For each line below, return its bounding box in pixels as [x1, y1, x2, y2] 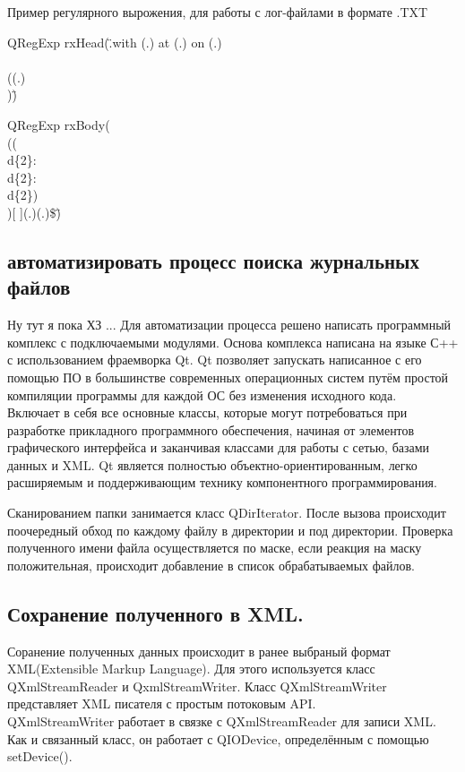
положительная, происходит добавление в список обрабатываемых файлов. [7, 555, 415, 574]
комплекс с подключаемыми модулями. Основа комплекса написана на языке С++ [7, 332, 459, 351]
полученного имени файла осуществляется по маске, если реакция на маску [7, 538, 422, 557]
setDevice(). [7, 747, 73, 766]
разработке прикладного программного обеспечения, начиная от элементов [7, 420, 415, 439]
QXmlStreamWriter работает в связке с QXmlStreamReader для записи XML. [7, 712, 436, 731]
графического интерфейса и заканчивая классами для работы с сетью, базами [7, 438, 430, 457]
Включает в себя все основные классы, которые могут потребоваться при [7, 403, 408, 422]
